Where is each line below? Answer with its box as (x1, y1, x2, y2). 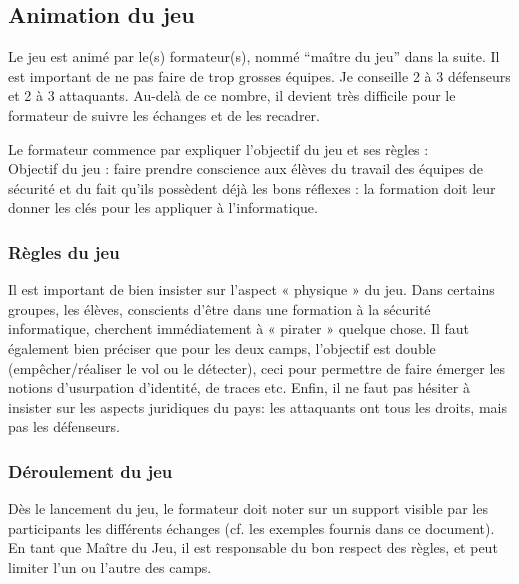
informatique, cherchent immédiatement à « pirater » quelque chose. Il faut (8, 318, 470, 339)
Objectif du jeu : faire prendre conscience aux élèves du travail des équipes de (8, 158, 483, 179)
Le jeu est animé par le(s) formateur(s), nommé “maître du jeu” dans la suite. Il (8, 46, 500, 67)
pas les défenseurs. (8, 416, 120, 437)
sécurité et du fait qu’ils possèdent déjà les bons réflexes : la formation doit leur (8, 177, 496, 198)
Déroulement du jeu (8, 458, 173, 483)
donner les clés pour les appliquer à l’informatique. (8, 197, 318, 218)
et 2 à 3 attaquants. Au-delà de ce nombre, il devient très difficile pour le (8, 85, 456, 106)
